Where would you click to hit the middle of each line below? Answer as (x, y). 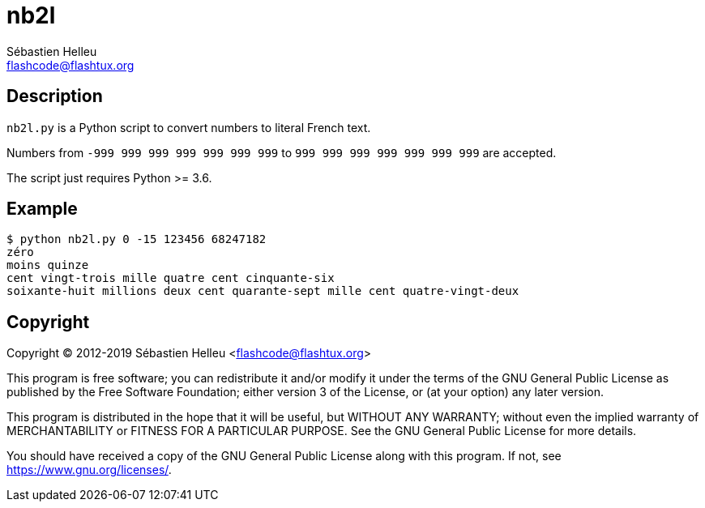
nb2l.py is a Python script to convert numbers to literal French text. (189, 127)
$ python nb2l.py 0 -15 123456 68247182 (137, 239)
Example (42, 209)
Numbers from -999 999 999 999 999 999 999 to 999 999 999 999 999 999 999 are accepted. (282, 152)
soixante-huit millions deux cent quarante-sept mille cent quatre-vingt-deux (263, 291)
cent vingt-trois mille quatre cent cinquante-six (171, 278)
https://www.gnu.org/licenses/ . (89, 470)
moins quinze (48, 265)
